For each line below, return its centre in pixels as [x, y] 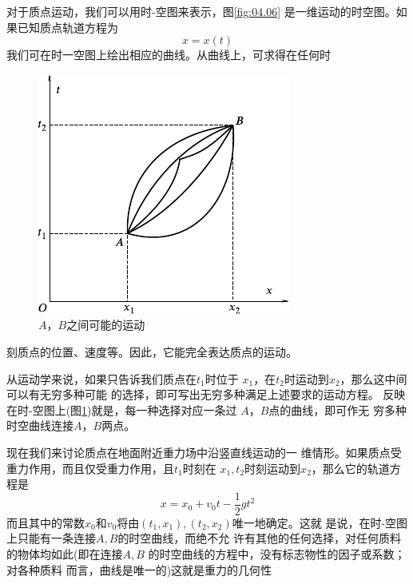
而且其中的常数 [46, 522]
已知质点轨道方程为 [68, 27]
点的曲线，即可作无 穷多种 [338, 409]
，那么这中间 [373, 378]
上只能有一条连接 [51, 538]
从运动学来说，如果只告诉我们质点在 [101, 378]
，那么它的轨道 [350, 468]
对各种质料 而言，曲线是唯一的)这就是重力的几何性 [139, 569]
